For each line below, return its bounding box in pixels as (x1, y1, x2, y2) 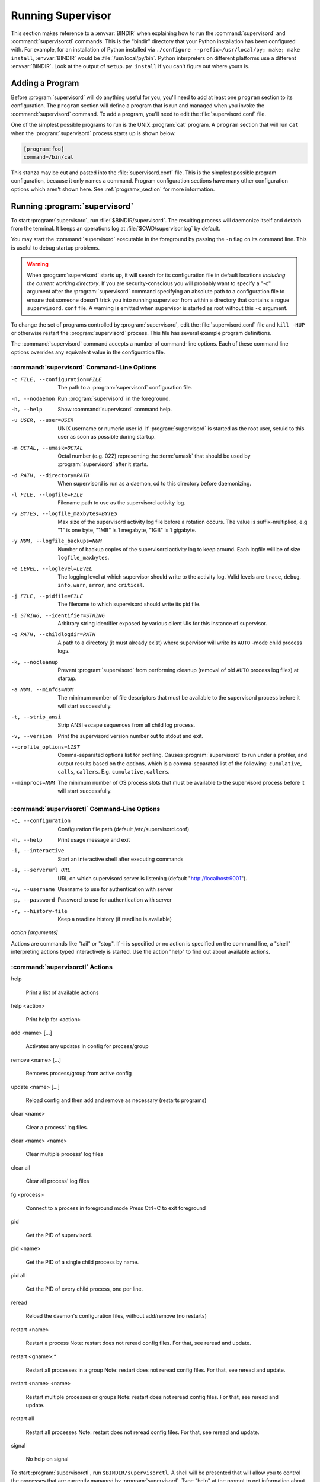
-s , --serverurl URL (11, 867, 71, 874)
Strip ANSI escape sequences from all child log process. (57, 721, 196, 729)
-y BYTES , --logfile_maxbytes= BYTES (11, 510, 118, 517)
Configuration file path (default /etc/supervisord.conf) (57, 825, 190, 832)
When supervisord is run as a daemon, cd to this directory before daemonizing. (57, 480, 252, 487)
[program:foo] (23, 145, 65, 152)
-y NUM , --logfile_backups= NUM (11, 538, 102, 545)
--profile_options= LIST (11, 744, 80, 750)
